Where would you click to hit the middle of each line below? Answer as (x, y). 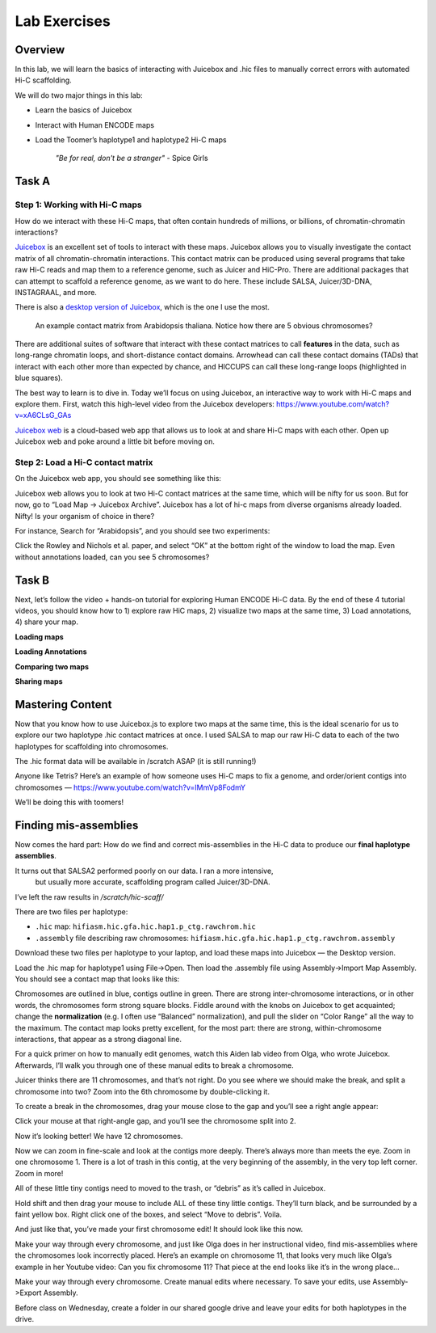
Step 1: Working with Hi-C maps (78, 205)
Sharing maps (39, 681)
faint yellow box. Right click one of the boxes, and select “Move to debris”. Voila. (149, 1215)
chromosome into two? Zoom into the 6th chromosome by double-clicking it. (143, 1091)
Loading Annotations (51, 652)
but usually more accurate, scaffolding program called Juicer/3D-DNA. (153, 882)
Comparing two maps (52, 666)
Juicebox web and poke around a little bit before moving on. (115, 441)
